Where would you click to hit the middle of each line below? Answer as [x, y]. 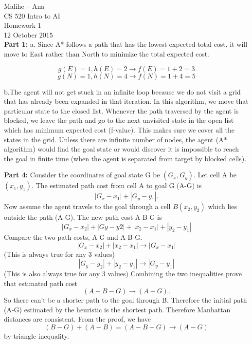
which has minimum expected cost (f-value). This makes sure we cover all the [119, 129]
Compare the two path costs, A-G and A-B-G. [73, 237]
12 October [21, 34]
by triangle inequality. [36, 336]
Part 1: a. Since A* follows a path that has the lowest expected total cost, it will [126, 44]
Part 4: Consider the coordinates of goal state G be [82, 175]
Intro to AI [44, 15]
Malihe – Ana [24, 6]
